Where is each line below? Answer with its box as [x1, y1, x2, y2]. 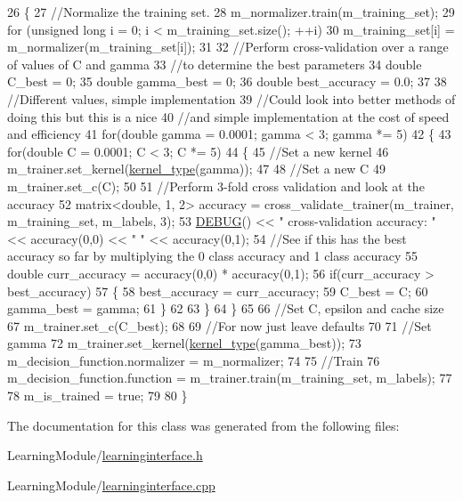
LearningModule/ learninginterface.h [7, 446, 203, 465]
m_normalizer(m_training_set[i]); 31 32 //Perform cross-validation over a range [7, 37, 449, 56]
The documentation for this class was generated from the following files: [7, 416, 400, 434]
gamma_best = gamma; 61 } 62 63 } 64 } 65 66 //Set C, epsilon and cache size [7, 299, 444, 318]
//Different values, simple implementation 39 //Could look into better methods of [7, 89, 456, 108]
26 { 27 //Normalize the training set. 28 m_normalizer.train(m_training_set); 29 [7, 3, 455, 20]
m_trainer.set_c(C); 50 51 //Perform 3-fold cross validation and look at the [7, 176, 425, 195]
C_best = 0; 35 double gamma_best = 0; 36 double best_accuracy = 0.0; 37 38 [7, 72, 447, 91]
